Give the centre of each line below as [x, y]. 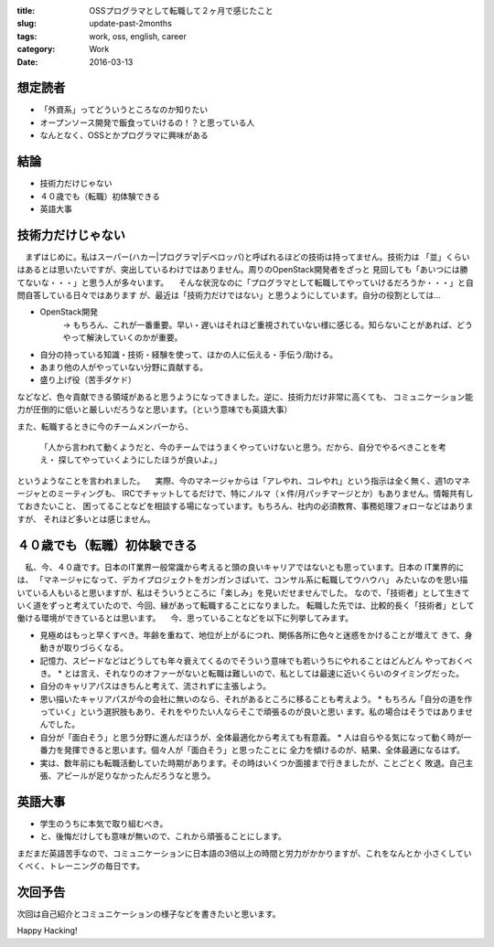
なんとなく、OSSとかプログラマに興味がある [124, 135]
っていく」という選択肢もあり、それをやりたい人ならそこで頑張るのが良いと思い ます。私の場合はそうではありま [252, 712]
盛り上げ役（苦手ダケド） [88, 380]
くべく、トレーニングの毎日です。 [81, 866]
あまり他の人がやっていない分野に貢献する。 [124, 367]
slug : [27, 24]
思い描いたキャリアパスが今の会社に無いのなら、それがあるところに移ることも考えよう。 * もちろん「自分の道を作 [256, 698]
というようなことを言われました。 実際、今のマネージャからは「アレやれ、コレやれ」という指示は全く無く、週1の [236, 481]
